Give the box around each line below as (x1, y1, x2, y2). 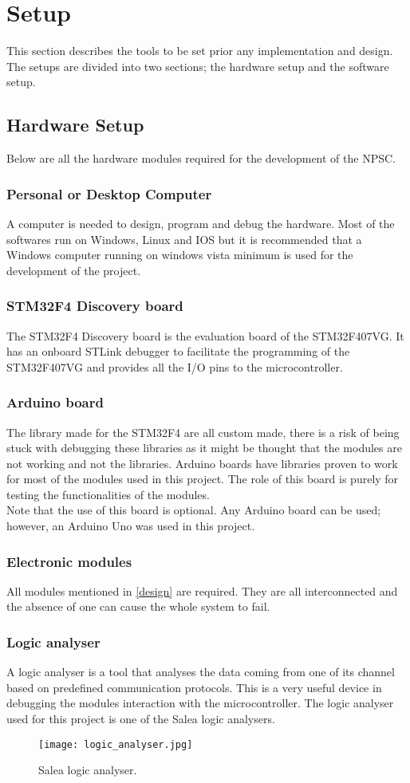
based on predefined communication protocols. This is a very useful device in (6, 679, 382, 695)
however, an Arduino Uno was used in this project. (6, 517, 255, 534)
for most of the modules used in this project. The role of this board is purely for (6, 470, 399, 487)
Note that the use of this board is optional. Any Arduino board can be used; (6, 502, 381, 518)
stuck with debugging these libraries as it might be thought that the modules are (6, 439, 402, 456)
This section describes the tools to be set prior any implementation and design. (6, 42, 393, 59)
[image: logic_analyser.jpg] (38, 738, 193, 750)
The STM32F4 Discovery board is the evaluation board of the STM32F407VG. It (6, 327, 404, 344)
